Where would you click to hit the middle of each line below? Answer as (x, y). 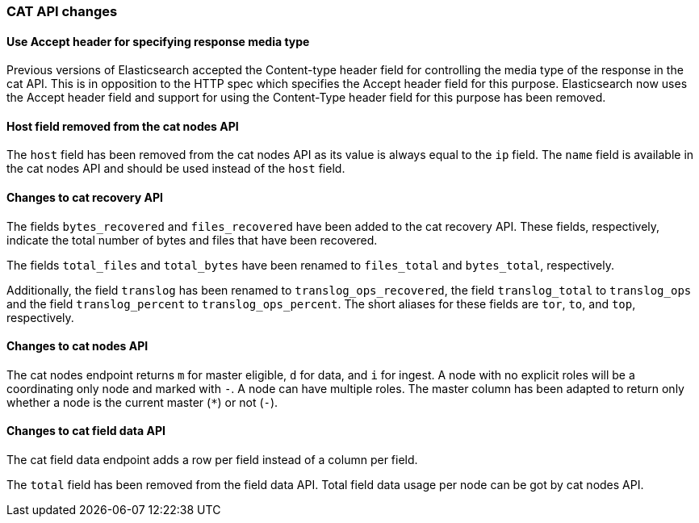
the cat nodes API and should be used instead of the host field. (176, 169)
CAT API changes (62, 11)
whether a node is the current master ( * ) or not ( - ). (142, 402)
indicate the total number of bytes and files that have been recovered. (192, 240)
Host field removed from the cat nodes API (123, 126)
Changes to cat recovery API (85, 198)
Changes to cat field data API (86, 431)
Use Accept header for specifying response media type (158, 41)
